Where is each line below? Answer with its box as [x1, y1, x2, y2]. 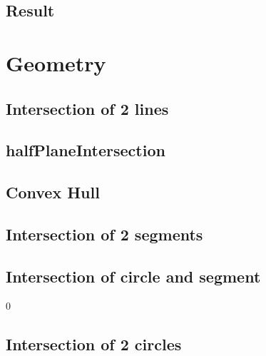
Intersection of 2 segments [6, 223, 203, 245]
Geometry [6, 48, 106, 77]
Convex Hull [6, 181, 100, 203]
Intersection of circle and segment [6, 265, 261, 287]
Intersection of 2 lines [6, 97, 169, 119]
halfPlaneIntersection [6, 139, 165, 161]
